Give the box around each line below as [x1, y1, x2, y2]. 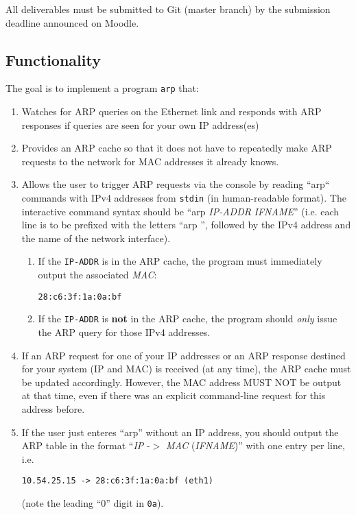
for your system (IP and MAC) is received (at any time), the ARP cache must [21, 361, 351, 376]
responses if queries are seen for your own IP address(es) [21, 117, 259, 132]
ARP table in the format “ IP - [21, 438, 150, 453]
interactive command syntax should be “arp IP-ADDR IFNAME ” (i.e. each [21, 204, 340, 218]
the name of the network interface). [21, 230, 171, 245]
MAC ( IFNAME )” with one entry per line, [165, 438, 345, 453]
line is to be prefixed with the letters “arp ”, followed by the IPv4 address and [21, 217, 351, 232]
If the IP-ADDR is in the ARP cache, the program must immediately [38, 254, 322, 268]
